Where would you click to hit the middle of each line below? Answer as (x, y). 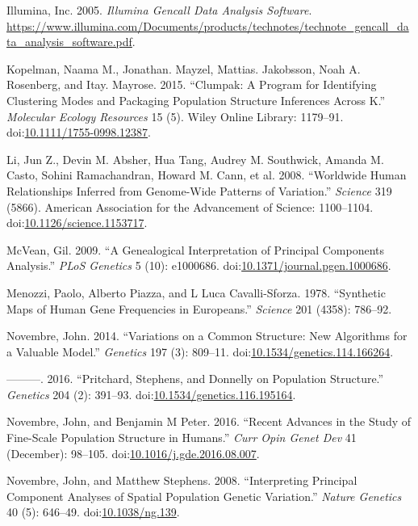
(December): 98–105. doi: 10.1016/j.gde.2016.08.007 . (133, 453)
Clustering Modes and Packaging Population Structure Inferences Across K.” (196, 100)
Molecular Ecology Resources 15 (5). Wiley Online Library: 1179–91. (175, 116)
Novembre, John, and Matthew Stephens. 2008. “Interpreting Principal (182, 480)
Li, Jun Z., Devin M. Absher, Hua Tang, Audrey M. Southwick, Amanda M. (195, 159)
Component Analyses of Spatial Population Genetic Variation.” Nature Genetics (204, 496)
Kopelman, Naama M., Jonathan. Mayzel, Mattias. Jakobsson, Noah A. (184, 68)
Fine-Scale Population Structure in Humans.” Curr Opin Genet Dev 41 (182, 438)
